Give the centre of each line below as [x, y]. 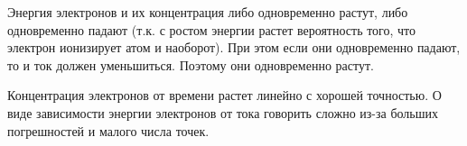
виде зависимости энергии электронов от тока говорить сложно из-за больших [223, 112]
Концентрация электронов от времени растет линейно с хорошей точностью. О [224, 95]
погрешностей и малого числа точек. [108, 130]
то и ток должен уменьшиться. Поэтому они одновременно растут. [191, 64]
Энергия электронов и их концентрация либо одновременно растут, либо [208, 12]
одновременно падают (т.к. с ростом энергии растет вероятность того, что [212, 29]
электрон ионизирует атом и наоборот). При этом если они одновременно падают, [234, 47]
